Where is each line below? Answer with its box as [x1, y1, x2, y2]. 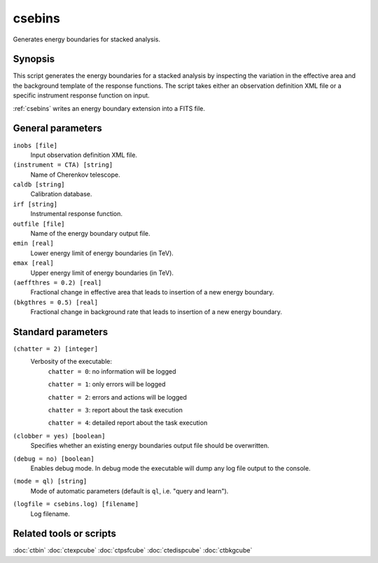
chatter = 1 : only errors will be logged [48, 380, 166, 388]
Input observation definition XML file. [30, 151, 138, 159]
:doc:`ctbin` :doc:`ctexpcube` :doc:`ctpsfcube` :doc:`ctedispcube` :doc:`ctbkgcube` [13, 546, 253, 555]
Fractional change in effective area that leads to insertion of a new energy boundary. [30, 288, 274, 297]
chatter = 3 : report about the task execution [48, 406, 183, 414]
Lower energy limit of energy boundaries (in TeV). [30, 249, 174, 257]
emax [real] [13, 259, 54, 267]
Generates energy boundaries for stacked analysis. [13, 35, 161, 43]
